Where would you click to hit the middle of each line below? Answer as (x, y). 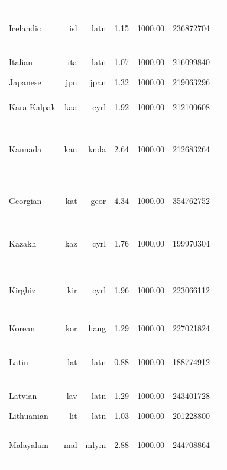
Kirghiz (22, 290)
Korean (22, 328)
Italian (21, 61)
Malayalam (29, 445)
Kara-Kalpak (33, 106)
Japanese (25, 81)
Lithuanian (29, 416)
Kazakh (23, 243)
